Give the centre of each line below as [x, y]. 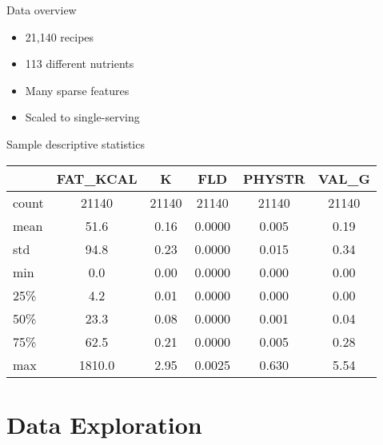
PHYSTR [274, 178]
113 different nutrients [80, 64]
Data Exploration [104, 424]
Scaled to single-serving [82, 117]
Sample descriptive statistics [76, 143]
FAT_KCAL [97, 178]
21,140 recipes [60, 36]
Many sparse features [77, 90]
